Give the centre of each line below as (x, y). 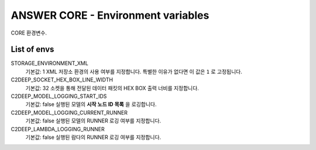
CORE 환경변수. (29, 33)
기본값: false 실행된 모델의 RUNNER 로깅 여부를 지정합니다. (93, 121)
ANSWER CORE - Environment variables (110, 15)
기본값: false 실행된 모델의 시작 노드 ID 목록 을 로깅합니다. (91, 104)
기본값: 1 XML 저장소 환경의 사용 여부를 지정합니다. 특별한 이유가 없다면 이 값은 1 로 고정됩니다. (134, 71)
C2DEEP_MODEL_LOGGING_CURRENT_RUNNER (69, 112)
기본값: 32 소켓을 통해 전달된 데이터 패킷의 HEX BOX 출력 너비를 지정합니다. (112, 88)
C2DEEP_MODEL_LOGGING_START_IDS (59, 96)
